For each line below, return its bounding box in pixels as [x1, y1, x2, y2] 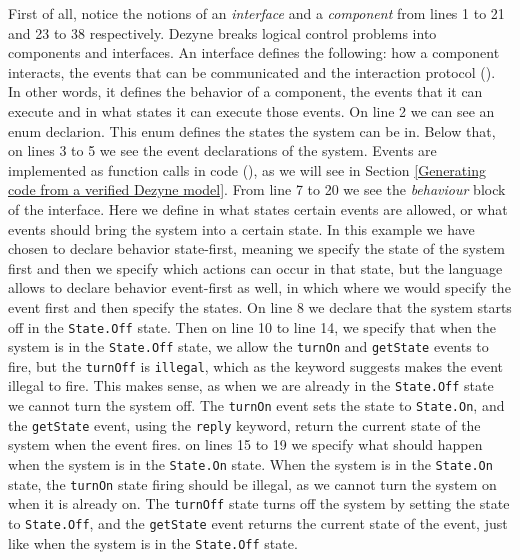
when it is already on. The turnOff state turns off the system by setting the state [8, 493, 510, 514]
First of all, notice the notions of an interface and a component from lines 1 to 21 [8, 3, 505, 23]
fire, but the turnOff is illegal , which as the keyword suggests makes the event [8, 355, 504, 376]
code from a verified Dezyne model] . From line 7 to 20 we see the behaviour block [8, 179, 506, 200]
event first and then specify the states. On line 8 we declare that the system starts [8, 296, 512, 317]
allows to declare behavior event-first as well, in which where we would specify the [8, 277, 511, 298]
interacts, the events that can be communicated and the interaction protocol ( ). [8, 61, 496, 82]
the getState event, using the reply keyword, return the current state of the [8, 414, 481, 435]
